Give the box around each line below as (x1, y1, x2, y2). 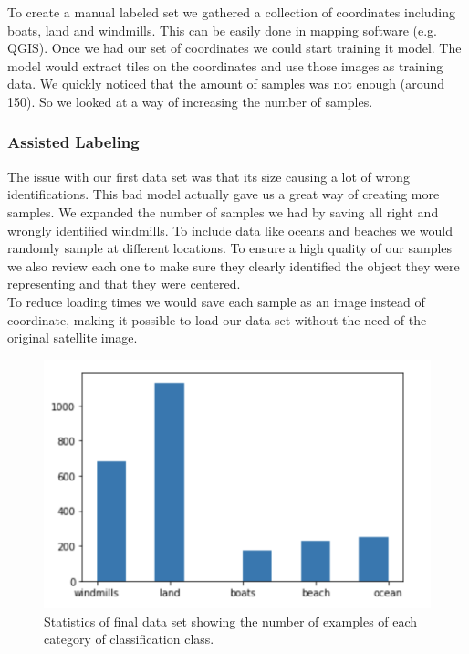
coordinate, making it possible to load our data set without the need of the (7, 310, 427, 329)
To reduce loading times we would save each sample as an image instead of (7, 291, 425, 311)
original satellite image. (7, 328, 138, 347)
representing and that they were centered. (7, 274, 241, 293)
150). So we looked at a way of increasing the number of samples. (7, 91, 373, 111)
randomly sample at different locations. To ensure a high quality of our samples (7, 238, 453, 258)
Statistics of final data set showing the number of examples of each (44, 611, 418, 630)
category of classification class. (44, 629, 214, 649)
